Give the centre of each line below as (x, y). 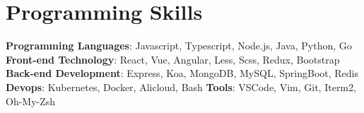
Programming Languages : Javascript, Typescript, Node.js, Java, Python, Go (179, 46)
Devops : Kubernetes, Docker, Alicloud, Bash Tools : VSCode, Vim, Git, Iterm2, (181, 87)
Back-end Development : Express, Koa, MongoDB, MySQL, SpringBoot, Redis (182, 73)
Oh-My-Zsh (31, 101)
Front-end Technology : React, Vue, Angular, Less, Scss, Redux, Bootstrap (173, 59)
